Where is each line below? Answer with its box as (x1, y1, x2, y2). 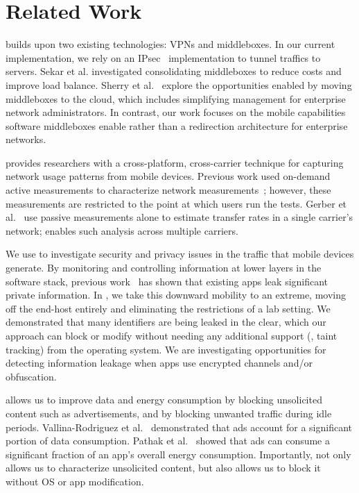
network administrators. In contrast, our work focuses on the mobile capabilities (6, 105, 346, 119)
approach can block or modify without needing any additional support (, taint (6, 328, 338, 342)
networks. (6, 132, 46, 147)
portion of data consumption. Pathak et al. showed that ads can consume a (6, 433, 330, 448)
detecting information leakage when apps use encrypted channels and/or (6, 356, 313, 370)
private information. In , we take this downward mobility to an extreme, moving (6, 287, 347, 302)
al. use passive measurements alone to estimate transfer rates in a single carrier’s (6, 210, 353, 224)
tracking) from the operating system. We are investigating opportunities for (6, 342, 326, 356)
